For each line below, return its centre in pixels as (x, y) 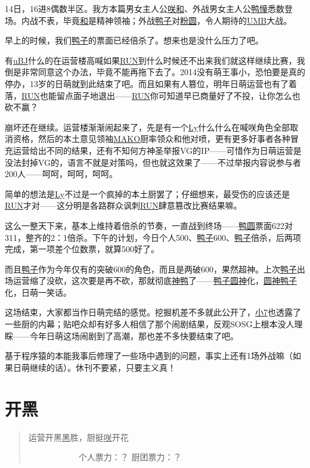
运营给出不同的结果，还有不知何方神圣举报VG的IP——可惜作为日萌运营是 (157, 150)
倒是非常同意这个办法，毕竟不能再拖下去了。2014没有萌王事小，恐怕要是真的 (155, 72)
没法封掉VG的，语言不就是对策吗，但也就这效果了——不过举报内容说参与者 (153, 162)
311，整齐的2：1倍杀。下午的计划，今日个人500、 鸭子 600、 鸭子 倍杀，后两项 (153, 237)
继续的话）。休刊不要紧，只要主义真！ (103, 367)
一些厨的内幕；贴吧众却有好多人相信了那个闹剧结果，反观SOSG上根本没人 (150, 324)
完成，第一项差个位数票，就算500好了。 (82, 249)
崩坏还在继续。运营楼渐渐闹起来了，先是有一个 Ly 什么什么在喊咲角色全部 (148, 127)
